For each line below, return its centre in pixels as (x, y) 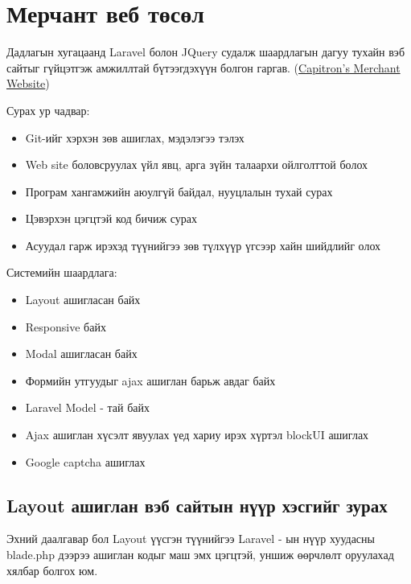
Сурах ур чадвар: (48, 110)
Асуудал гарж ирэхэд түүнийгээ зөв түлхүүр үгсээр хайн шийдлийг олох (203, 245)
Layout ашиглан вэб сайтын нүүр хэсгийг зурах (197, 505)
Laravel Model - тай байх (88, 407)
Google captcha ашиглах (85, 461)
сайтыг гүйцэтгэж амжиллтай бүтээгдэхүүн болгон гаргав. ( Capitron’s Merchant (203, 67)
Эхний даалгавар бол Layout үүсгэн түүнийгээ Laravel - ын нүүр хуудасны (191, 539)
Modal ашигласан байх (81, 354)
